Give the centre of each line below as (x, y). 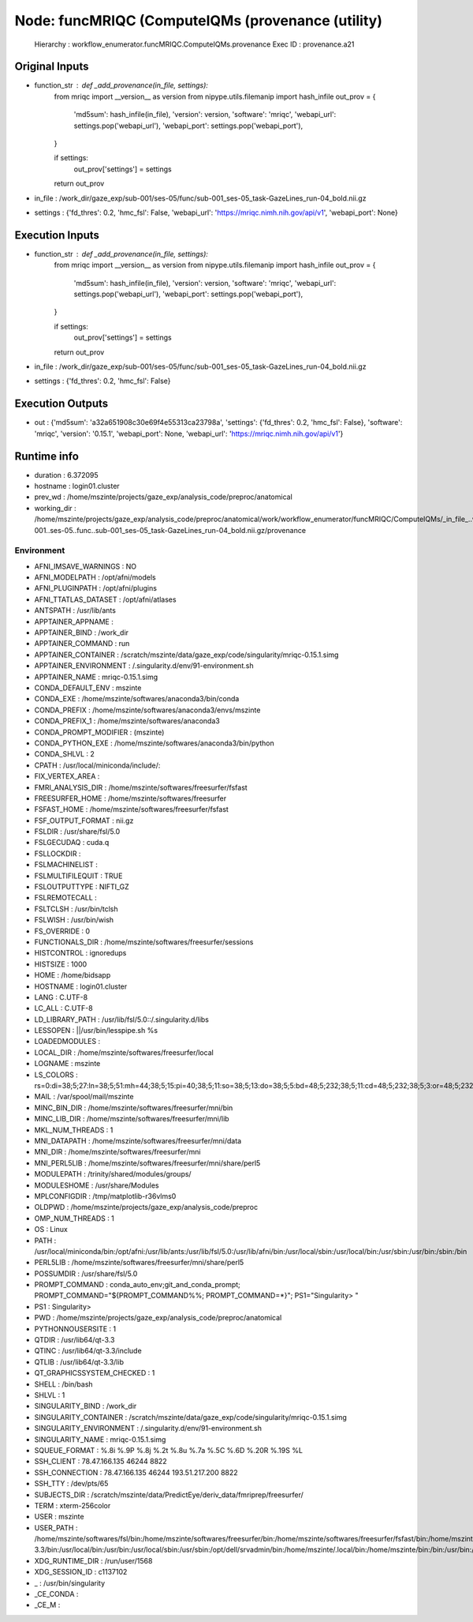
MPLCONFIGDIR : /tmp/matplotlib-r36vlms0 (105, 1196)
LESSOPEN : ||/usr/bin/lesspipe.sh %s (96, 1031)
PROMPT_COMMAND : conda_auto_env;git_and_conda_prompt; (137, 1285)
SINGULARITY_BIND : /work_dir (86, 1406)
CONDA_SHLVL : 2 (64, 754)
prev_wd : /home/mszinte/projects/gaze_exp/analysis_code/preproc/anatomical (164, 497)
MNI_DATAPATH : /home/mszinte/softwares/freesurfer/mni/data (138, 1141)
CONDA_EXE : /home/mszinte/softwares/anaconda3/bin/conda (137, 699)
